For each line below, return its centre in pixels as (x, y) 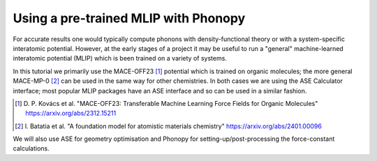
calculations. (31, 148)
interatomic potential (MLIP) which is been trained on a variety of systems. (120, 59)
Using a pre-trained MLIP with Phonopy (129, 18)
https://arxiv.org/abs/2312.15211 (71, 113)
